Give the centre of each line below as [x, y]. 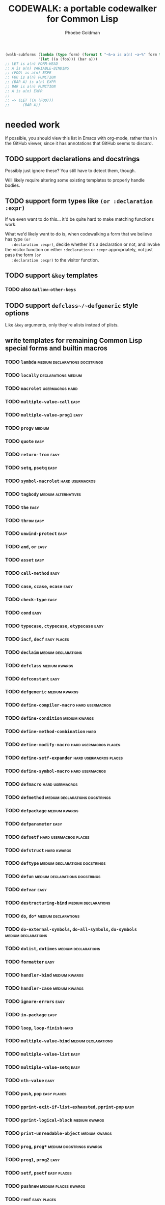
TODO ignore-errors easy [35, 1001]
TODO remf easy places [31, 1199]
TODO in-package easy [31, 1014]
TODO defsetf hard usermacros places [47, 837]
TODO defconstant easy [32, 678]
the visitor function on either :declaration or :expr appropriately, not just [79, 250]
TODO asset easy [25, 560]
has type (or [18, 239]
